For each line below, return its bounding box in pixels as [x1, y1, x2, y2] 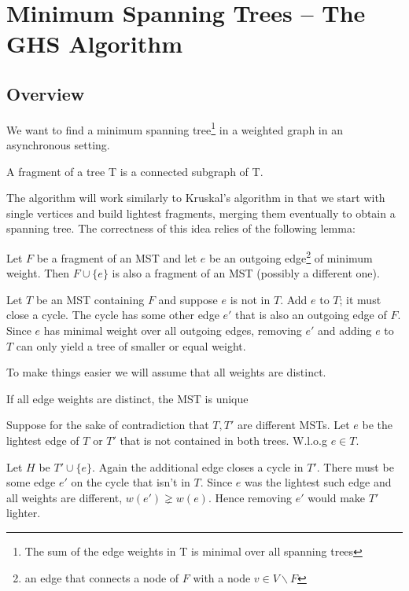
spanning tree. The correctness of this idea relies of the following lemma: [6, 220, 356, 237]
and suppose [158, 291, 218, 307]
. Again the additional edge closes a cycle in [92, 458, 304, 475]
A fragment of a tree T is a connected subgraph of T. [6, 163, 263, 179]
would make [308, 489, 366, 505]
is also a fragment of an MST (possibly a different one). [112, 265, 380, 281]
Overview [6, 81, 85, 105]
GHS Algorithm [6, 28, 183, 60]
